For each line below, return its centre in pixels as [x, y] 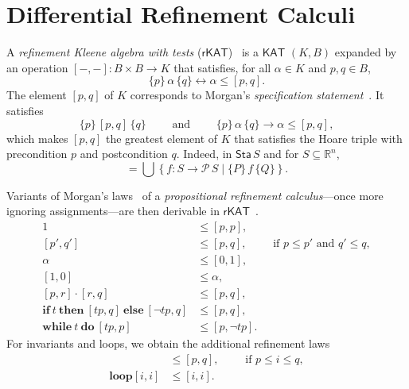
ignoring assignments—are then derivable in [113, 211]
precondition [37, 154]
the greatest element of [162, 138]
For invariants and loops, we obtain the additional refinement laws [168, 343]
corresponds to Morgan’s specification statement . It [257, 95]
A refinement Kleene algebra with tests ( [104, 52]
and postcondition [124, 154]
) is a [243, 52]
